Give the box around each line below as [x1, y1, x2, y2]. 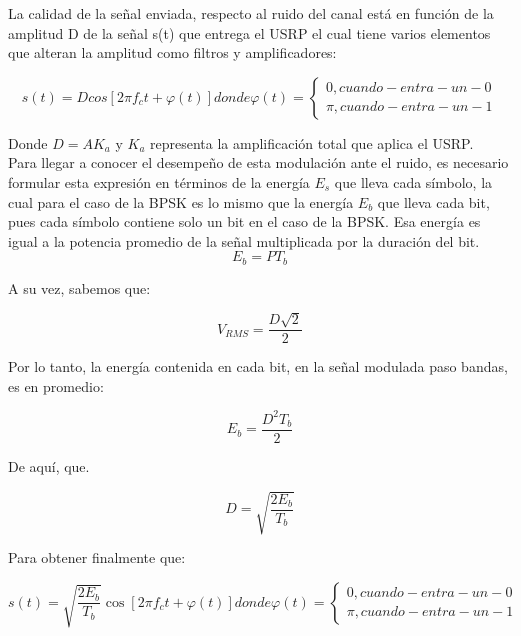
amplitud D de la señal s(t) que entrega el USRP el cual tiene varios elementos [8, 22, 491, 43]
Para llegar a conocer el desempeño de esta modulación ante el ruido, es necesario [8, 152, 509, 173]
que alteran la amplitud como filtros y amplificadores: [8, 42, 337, 63]
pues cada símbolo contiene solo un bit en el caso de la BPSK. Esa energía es [8, 211, 481, 232]
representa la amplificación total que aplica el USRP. [150, 132, 474, 153]
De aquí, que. [8, 455, 90, 476]
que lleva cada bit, [377, 191, 490, 212]
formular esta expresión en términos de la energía [8, 171, 310, 192]
